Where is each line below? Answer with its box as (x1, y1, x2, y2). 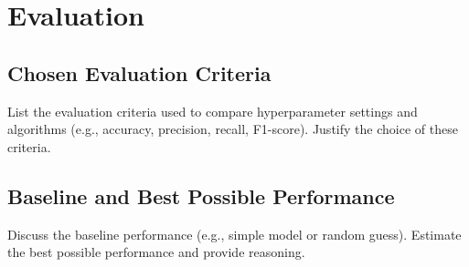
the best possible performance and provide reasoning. (7, 242, 305, 262)
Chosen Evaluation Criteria (7, 58, 272, 87)
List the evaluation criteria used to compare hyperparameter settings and (7, 101, 418, 120)
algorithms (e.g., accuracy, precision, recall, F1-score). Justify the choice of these (7, 119, 458, 139)
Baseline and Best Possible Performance (7, 181, 395, 210)
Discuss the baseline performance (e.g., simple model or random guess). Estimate (7, 224, 462, 243)
